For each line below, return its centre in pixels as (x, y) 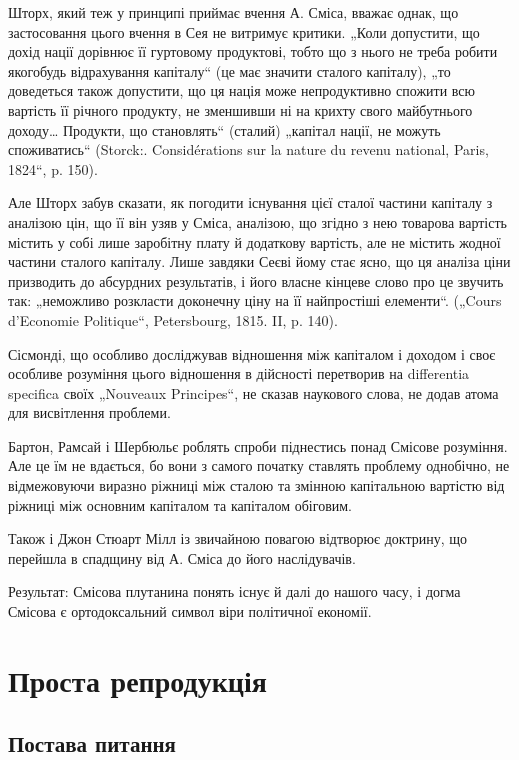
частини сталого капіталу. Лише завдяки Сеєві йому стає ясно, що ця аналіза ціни (259, 261)
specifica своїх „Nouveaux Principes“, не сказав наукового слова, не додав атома (253, 392)
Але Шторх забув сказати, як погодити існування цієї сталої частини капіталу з (250, 202)
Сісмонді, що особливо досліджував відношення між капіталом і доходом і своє (252, 353)
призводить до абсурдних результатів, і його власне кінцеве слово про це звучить (256, 280)
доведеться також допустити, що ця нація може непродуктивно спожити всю (242, 90)
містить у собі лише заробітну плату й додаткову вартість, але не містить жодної (254, 241)
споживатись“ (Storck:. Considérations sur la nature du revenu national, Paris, (248, 149)
